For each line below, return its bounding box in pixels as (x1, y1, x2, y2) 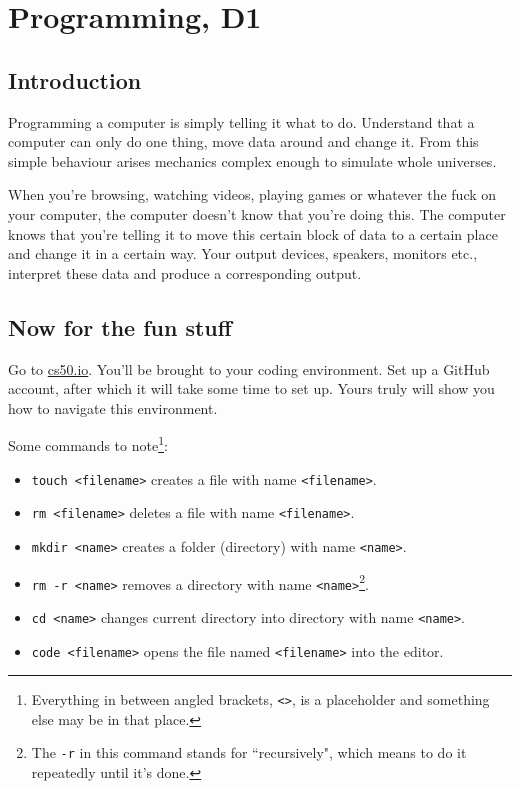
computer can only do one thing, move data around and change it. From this (8, 131, 479, 152)
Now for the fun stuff (8, 311, 232, 342)
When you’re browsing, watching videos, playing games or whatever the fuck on (8, 184, 497, 205)
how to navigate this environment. (8, 397, 218, 418)
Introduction (8, 64, 142, 95)
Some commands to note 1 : (8, 432, 168, 455)
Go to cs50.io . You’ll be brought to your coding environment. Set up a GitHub (8, 358, 490, 379)
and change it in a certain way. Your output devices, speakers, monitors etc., (8, 243, 478, 264)
